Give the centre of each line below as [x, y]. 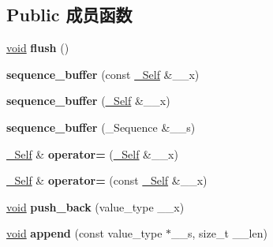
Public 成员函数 [69, 15]
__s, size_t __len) [219, 233]
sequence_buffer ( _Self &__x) [88, 101]
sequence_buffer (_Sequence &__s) [101, 127]
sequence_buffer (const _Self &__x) [103, 74]
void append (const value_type [84, 233]
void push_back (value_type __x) [95, 206]
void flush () [38, 48]
